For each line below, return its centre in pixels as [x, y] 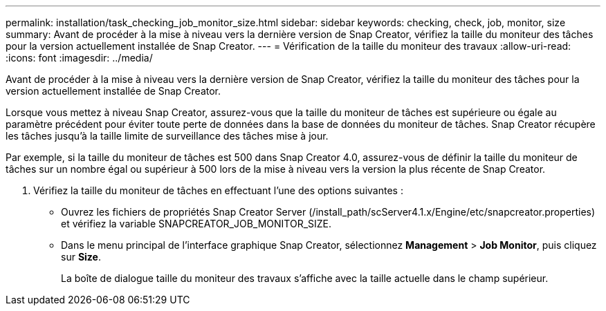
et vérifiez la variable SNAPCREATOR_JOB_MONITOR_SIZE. [196, 224]
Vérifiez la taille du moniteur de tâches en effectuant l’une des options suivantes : [218, 190]
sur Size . [81, 257]
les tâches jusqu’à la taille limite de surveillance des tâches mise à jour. [167, 136]
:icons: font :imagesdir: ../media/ [79, 58]
